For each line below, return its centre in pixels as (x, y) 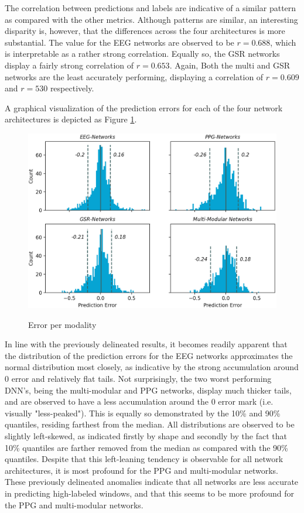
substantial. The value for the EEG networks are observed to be (119, 42)
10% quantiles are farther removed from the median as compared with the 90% (146, 447)
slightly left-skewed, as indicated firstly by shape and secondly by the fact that (146, 436)
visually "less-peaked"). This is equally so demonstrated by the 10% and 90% (143, 413)
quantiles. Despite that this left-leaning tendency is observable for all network (144, 459)
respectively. (72, 88)
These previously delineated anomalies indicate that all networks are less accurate (152, 482)
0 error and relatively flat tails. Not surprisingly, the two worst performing (138, 379)
